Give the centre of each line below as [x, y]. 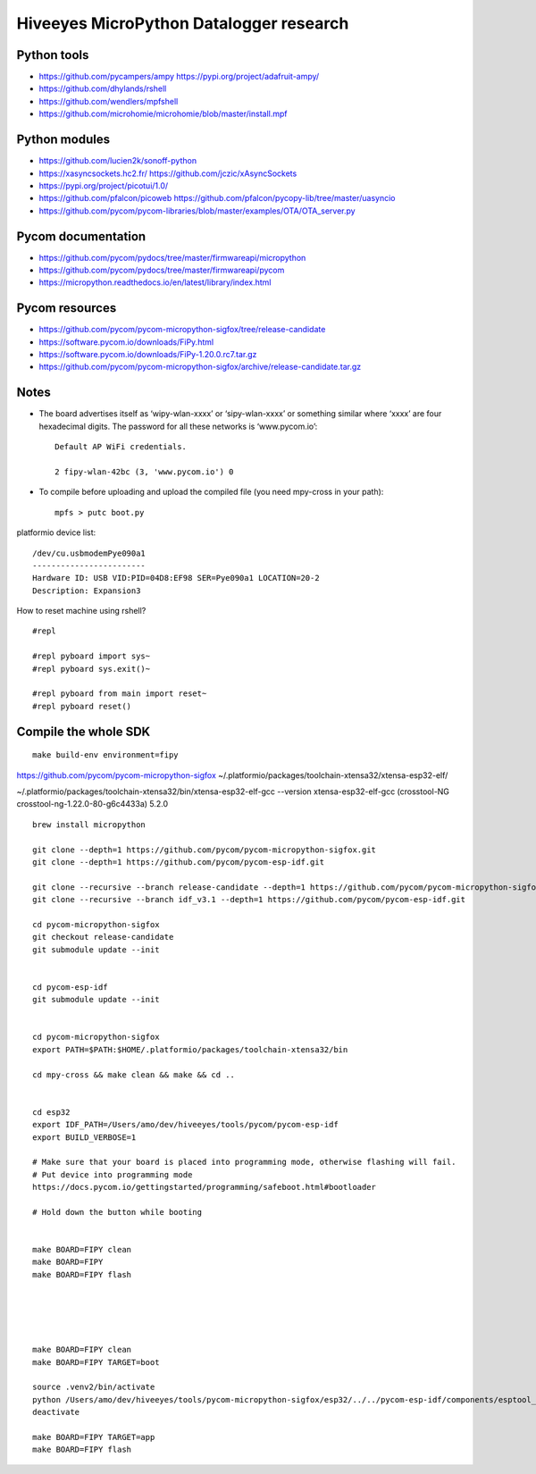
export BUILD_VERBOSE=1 [84, 1137]
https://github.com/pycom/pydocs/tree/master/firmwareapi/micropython [172, 257]
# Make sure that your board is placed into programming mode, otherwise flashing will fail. [244, 1162]
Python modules [63, 140]
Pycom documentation [81, 236]
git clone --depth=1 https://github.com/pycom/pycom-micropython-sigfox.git [205, 850]
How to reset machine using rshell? [81, 611]
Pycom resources [67, 308]
